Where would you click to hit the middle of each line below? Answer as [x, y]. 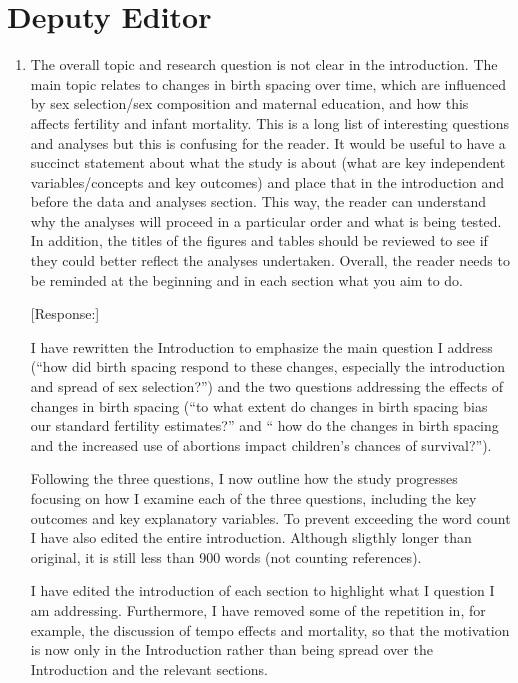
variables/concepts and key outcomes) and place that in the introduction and [267, 181]
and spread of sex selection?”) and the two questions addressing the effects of [267, 386]
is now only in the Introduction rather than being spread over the [231, 649]
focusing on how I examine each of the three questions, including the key [253, 498]
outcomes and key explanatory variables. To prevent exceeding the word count [270, 517]
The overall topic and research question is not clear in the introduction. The [264, 64]
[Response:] [65, 313]
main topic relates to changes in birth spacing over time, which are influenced [268, 83]
